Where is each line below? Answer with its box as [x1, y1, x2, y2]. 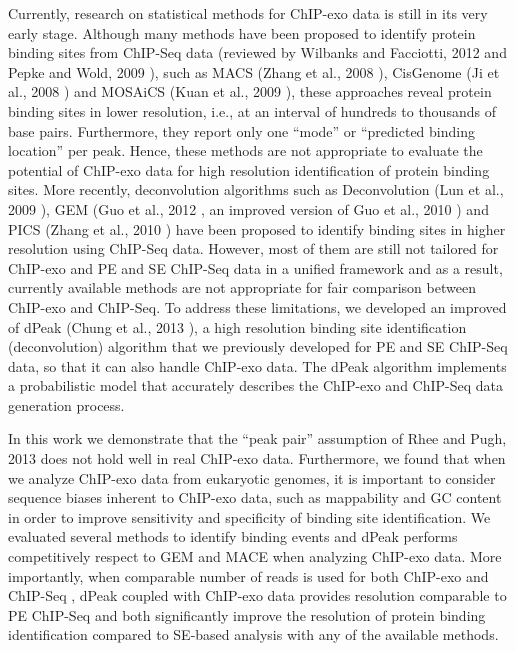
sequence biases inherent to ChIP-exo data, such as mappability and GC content [8, 487, 502, 508]
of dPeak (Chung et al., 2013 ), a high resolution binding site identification [8, 316, 467, 337]
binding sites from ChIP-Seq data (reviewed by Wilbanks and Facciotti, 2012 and [8, 42, 507, 63]
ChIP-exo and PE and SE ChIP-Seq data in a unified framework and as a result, [8, 257, 503, 278]
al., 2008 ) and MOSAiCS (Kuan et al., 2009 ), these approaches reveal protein [8, 81, 492, 102]
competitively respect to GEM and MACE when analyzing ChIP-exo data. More [8, 546, 502, 567]
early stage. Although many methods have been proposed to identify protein [8, 22, 476, 43]
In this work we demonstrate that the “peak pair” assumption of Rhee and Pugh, [8, 428, 507, 449]
